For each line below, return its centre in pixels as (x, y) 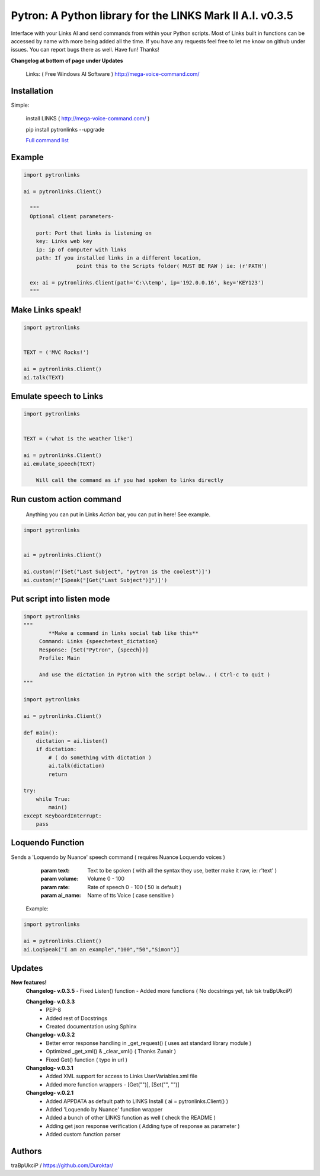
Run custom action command (66, 499)
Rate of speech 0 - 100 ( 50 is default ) (135, 887)
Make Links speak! (46, 310)
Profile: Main (59, 658)
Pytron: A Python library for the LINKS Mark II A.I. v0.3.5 (152, 15)
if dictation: (56, 749)
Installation (32, 91)
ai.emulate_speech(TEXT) (60, 464)
